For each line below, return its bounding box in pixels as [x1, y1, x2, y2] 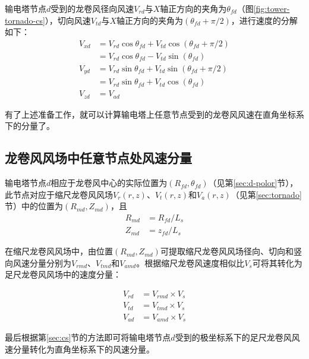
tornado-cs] [5, 14, 45, 26]
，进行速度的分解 [231, 14, 298, 26]
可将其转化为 [252, 256, 302, 269]
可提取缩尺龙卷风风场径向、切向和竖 [160, 245, 302, 257]
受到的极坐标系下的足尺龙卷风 [175, 331, 292, 344]
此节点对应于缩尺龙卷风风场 [5, 188, 113, 200]
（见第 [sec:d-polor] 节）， [208, 177, 298, 189]
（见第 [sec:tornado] [231, 188, 302, 200]
